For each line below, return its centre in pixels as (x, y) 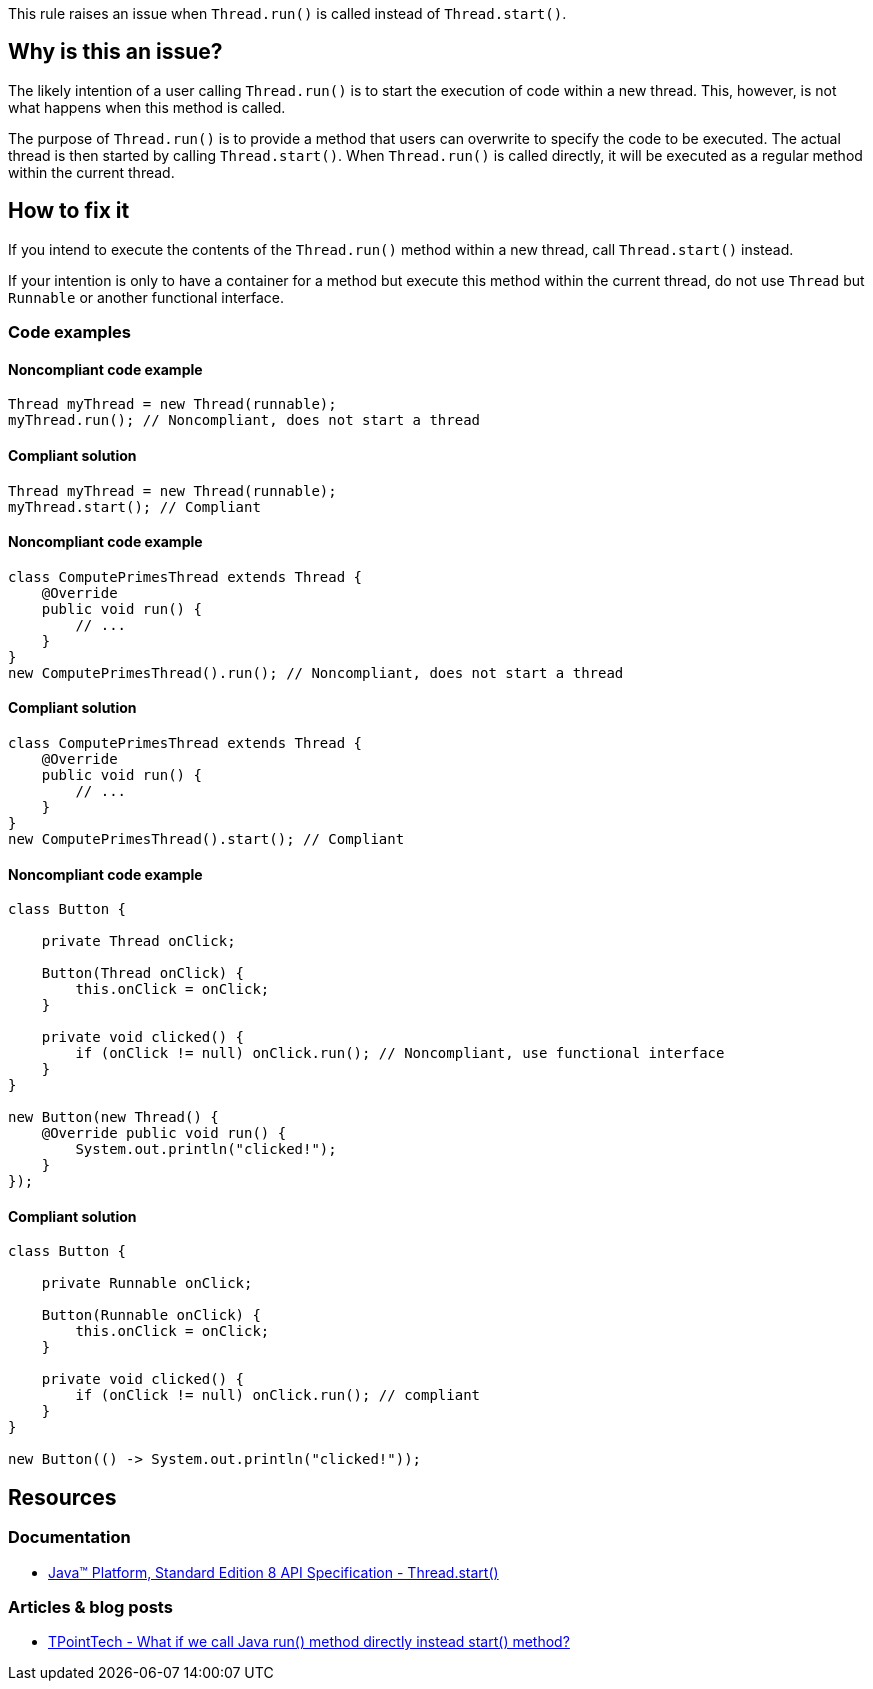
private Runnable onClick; (147, 1283)
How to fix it (69, 211)
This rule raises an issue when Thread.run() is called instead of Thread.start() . (287, 13)
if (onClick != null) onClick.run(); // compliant (278, 1395)
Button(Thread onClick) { (143, 973)
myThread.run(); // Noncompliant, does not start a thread (244, 420)
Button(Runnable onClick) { (151, 1315)
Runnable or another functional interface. (146, 297)
